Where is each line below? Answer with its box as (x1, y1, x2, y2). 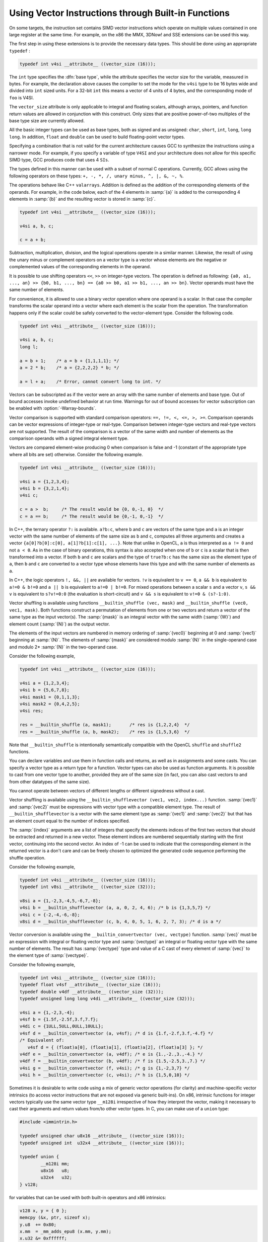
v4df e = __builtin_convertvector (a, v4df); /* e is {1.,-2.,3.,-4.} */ (19, 1051, 203, 1057)
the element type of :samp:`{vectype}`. (9, 952, 89, 958)
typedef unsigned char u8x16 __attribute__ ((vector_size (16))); (19, 1133, 185, 1139)
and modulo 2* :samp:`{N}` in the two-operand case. (9, 644, 118, 650)
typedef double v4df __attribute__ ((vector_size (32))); (19, 989, 164, 995)
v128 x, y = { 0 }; (19, 1208, 67, 1213)
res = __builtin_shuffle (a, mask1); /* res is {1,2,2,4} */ (19, 722, 190, 728)
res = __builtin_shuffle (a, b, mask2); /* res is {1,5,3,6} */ (19, 729, 190, 735)
